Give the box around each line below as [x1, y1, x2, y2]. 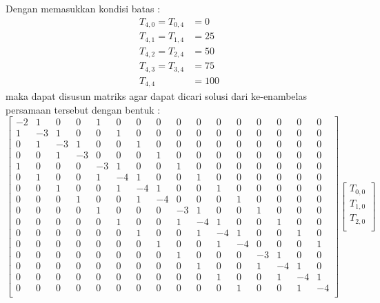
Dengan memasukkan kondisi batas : [6, 1, 161, 15]
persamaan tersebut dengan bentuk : [6, 102, 161, 116]
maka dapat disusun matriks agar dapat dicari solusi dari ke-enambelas [6, 89, 307, 103]
